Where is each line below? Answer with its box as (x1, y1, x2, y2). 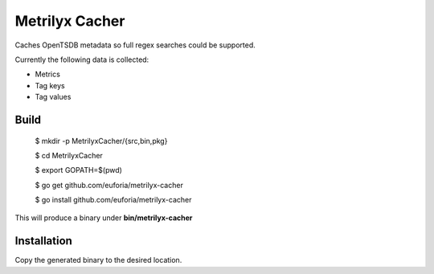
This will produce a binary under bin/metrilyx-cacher (14, 213, 193, 223)
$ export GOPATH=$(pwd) (35, 166, 122, 175)
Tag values (35, 92, 72, 102)
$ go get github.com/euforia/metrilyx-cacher (35, 180, 184, 190)
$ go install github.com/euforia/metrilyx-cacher (35, 195, 192, 205)
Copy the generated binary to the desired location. (14, 256, 182, 265)
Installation (14, 234, 72, 248)
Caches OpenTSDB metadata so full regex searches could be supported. (14, 40, 256, 50)
